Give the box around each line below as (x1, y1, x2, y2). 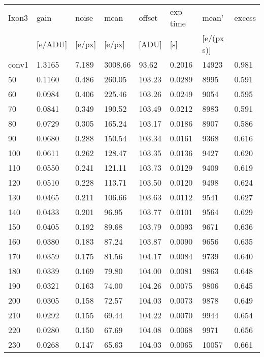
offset (139, 11, 158, 23)
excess (234, 11, 256, 23)
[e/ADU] (37, 38, 68, 50)
